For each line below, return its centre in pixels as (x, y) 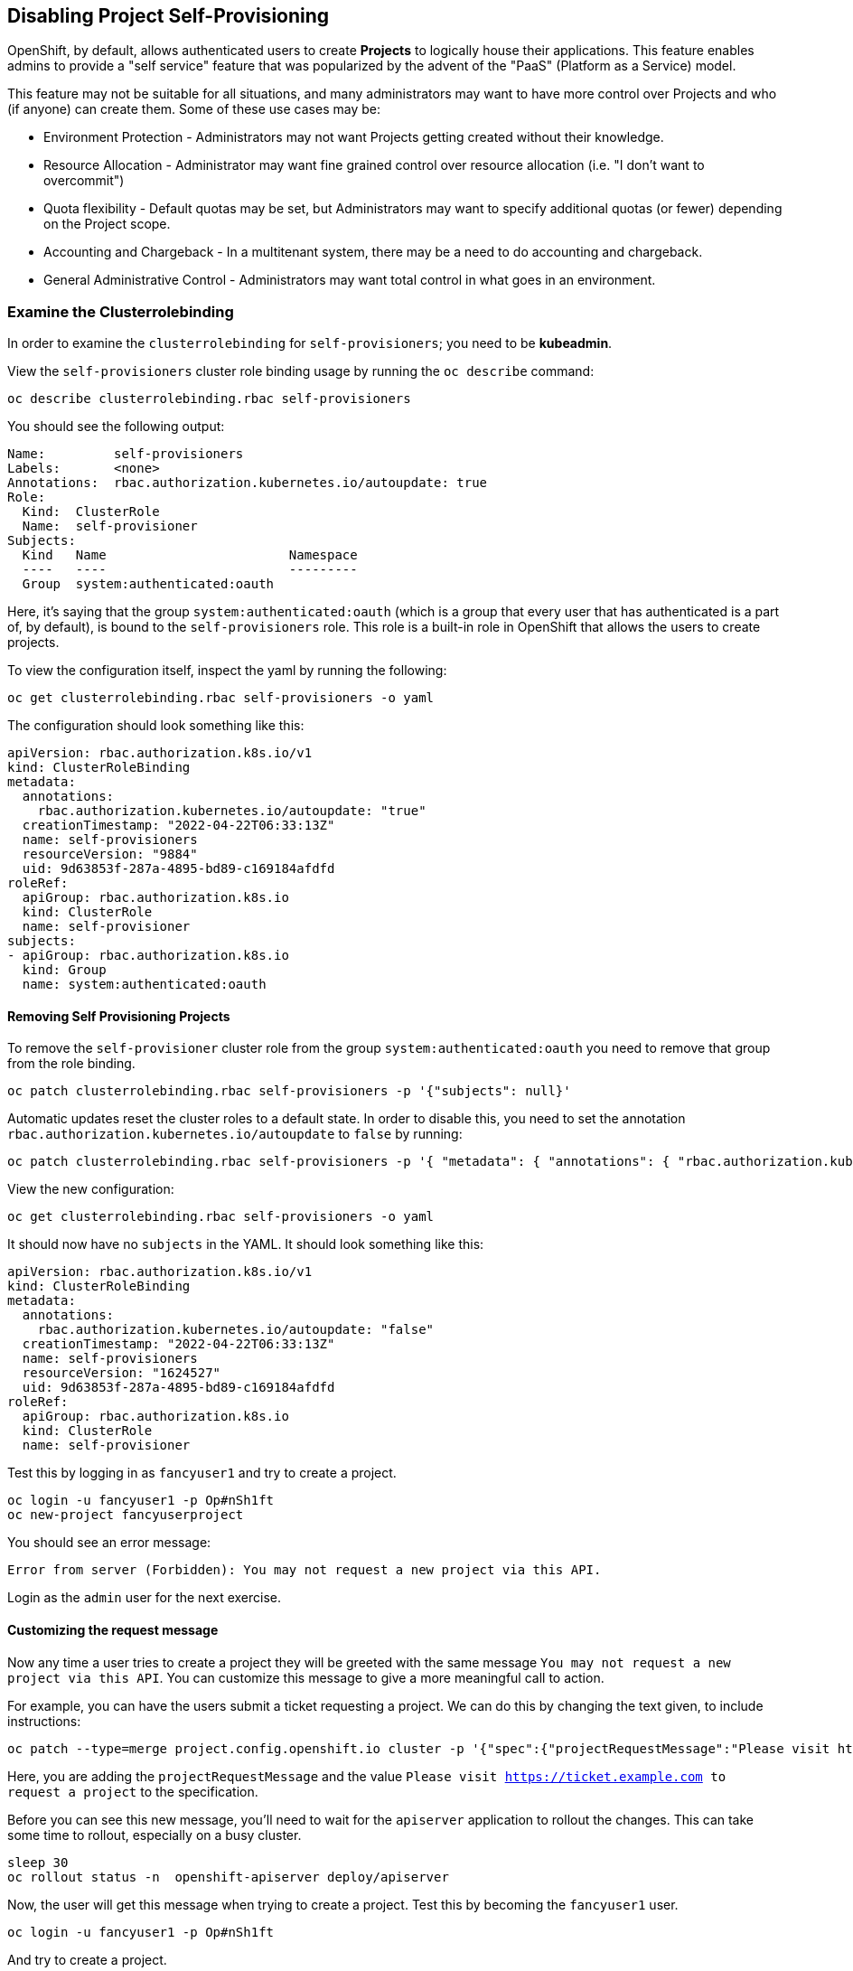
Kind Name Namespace (190, 555)
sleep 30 (38, 1862)
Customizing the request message (113, 1630)
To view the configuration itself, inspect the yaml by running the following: (227, 671)
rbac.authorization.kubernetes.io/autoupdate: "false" (236, 1330)
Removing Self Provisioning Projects (119, 1016)
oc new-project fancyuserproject (126, 1515)
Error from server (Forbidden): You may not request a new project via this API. (305, 1570)
